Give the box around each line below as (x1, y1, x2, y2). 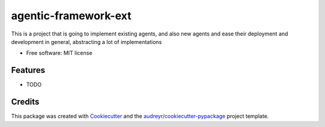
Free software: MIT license (26, 49, 93, 57)
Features (11, 65, 45, 75)
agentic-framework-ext (11, 9, 132, 22)
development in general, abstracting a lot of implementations (11, 38, 162, 45)
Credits (11, 97, 40, 107)
